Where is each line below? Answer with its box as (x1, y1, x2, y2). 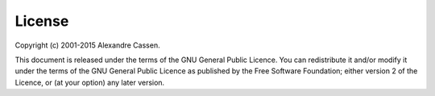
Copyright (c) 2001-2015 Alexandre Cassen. (14, 40, 160, 50)
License (14, 12, 69, 30)
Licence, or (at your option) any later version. (14, 77, 165, 87)
